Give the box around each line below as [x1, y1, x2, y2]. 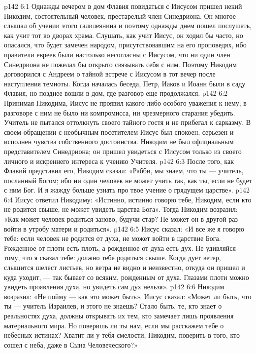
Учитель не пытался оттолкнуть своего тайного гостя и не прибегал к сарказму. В [4, 117, 251, 127]
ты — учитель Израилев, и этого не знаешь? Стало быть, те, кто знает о [4, 301, 222, 311]
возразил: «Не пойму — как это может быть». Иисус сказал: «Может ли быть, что [4, 291, 252, 301]
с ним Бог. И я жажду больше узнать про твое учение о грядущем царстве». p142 [4, 185, 250, 195]
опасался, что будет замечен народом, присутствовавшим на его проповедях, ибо [4, 39, 247, 50]
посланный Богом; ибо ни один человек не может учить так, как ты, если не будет [4, 175, 252, 185]
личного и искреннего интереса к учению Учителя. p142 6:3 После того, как [4, 156, 234, 166]
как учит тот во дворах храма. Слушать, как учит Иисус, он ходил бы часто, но [4, 30, 243, 40]
